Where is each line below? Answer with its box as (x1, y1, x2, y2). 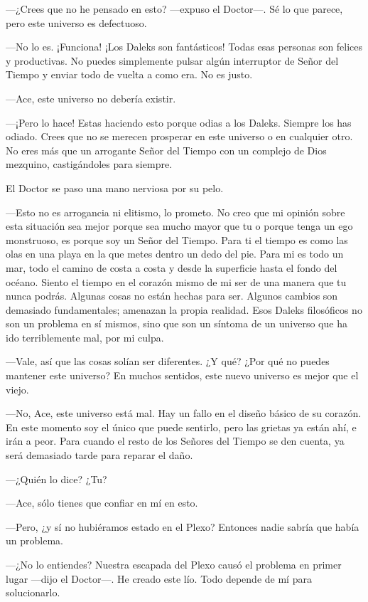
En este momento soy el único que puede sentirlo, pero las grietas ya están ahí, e (6, 419, 357, 434)
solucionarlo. (6, 585, 60, 600)
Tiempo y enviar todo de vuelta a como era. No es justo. (6, 67, 253, 82)
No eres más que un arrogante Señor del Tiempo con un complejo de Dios (6, 142, 327, 157)
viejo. (6, 381, 29, 396)
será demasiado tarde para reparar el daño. (6, 448, 193, 463)
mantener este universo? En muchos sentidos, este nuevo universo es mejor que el (6, 368, 359, 383)
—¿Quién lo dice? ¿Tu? (6, 471, 107, 486)
